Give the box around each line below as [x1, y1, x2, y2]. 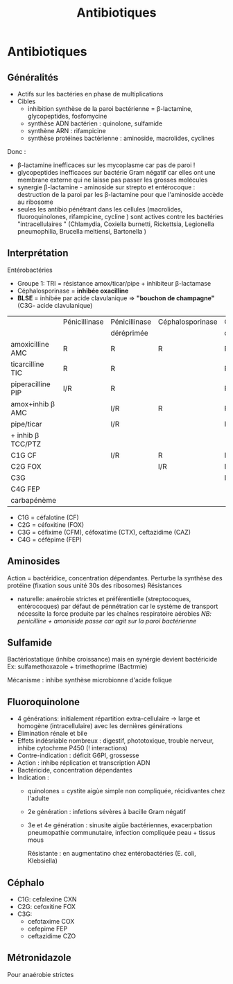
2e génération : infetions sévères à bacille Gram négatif [27, 808, 186, 816]
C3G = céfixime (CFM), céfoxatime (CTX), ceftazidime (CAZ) [17, 528, 191, 536]
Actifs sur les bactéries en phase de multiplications [17, 90, 164, 98]
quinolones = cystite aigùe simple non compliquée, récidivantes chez [27, 787, 225, 795]
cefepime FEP [27, 924, 68, 933]
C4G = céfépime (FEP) [17, 535, 82, 544]
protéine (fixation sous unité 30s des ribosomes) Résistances [7, 581, 182, 589]
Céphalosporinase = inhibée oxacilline [17, 286, 129, 295]
